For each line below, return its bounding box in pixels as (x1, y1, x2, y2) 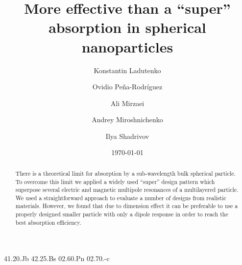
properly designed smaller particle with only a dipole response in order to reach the (15, 210, 228, 218)
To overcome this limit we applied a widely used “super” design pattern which (15, 177, 215, 185)
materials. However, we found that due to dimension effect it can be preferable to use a (15, 202, 238, 210)
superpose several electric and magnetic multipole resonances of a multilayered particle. (15, 185, 239, 194)
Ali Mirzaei (110, 98, 145, 108)
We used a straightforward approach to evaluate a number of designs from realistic (15, 193, 226, 202)
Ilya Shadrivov (105, 131, 149, 141)
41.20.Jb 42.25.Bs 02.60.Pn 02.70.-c (4, 253, 110, 264)
